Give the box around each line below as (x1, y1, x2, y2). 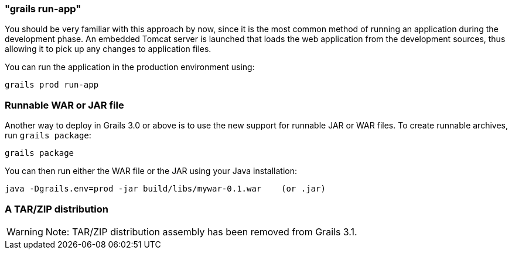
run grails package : (5, 130, 91, 141)
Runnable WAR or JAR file (5, 99, 124, 111)
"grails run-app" (5, 3, 81, 15)
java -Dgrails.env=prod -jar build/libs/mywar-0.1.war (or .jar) (5, 184, 326, 194)
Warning (6, 225, 43, 238)
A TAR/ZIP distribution (5, 203, 108, 215)
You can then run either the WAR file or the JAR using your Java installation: (5, 166, 297, 176)
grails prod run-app (5, 80, 99, 90)
